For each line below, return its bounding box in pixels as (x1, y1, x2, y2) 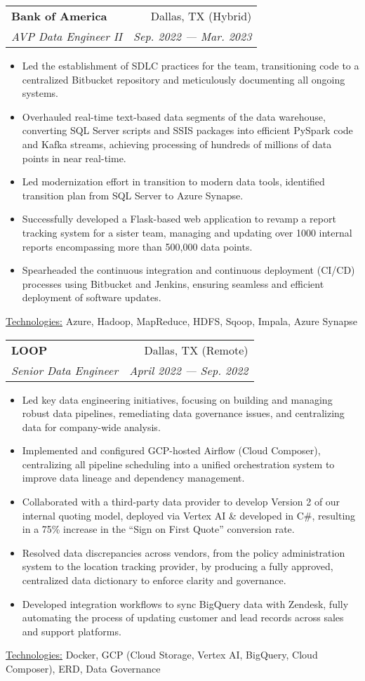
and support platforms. (22, 623, 121, 638)
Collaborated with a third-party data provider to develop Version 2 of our (22, 494, 340, 509)
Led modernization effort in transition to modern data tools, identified (22, 174, 325, 189)
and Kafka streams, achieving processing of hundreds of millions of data (22, 136, 332, 151)
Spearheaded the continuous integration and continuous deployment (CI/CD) (22, 263, 355, 277)
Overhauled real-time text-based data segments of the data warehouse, (22, 109, 326, 124)
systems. (22, 86, 58, 100)
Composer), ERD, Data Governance (6, 661, 161, 675)
